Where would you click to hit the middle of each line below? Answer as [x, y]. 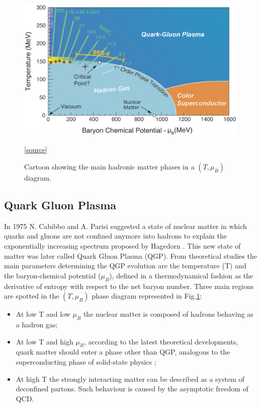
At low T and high [45, 341]
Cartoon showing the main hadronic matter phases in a [109, 167]
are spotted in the [32, 296]
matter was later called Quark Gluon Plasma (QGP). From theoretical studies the [130, 255]
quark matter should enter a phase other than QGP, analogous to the [123, 352]
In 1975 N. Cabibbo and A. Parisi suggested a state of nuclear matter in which [125, 226]
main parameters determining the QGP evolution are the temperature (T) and [125, 266]
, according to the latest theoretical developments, [161, 341]
